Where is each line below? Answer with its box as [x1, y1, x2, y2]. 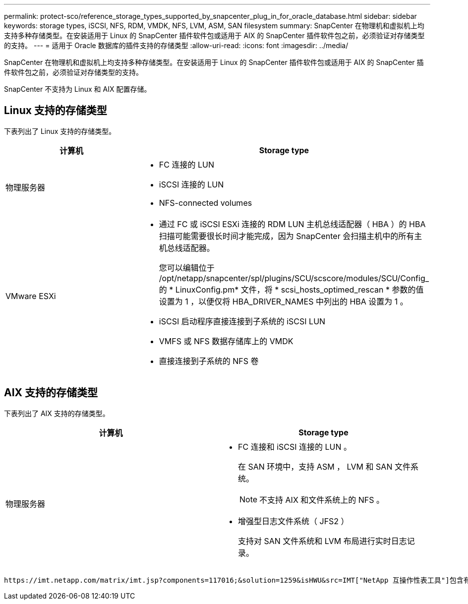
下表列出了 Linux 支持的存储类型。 [4, 126, 116, 135]
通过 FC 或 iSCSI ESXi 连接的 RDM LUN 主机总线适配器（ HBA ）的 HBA [159, 219, 426, 229]
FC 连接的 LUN [159, 159, 214, 170]
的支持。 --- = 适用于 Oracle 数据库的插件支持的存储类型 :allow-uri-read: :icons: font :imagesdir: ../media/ [4, 41, 349, 50]
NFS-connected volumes [159, 197, 252, 208]
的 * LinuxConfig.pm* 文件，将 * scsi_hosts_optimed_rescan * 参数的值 [159, 284, 424, 295]
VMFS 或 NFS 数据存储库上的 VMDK [159, 336, 293, 346]
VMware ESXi [5, 291, 56, 301]
